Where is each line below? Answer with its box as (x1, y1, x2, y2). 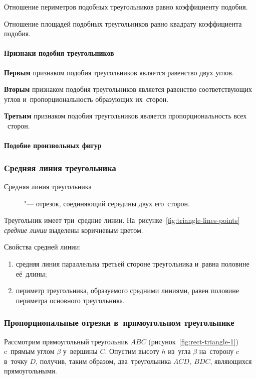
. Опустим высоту (105, 346, 159, 356)
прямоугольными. (4, 365, 57, 376)
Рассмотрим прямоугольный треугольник (4, 336, 128, 346)
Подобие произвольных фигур (4, 140, 102, 151)
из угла (168, 346, 191, 356)
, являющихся (210, 355, 252, 366)
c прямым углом (4, 346, 55, 356)
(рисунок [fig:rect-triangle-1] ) (148, 336, 238, 346)
